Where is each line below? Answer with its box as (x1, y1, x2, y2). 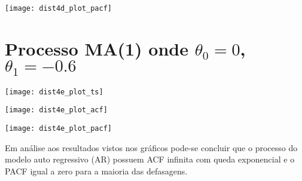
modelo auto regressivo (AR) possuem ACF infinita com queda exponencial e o (5, 153, 295, 165)
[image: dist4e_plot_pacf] (5, 124, 112, 133)
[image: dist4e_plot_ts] (5, 87, 103, 96)
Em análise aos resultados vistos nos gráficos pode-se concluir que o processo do (5, 141, 298, 154)
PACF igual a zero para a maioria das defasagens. (5, 164, 188, 177)
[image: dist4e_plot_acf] (5, 106, 108, 115)
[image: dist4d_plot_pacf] (5, 4, 112, 13)
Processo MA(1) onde (5, 36, 188, 60)
